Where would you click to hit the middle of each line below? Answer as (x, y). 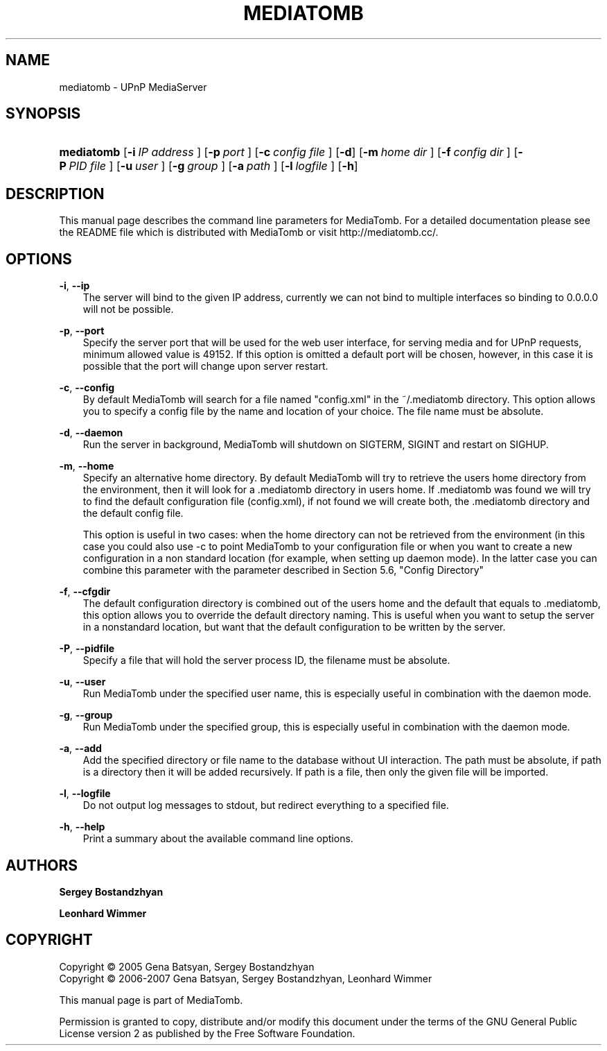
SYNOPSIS (43, 114)
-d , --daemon (91, 433)
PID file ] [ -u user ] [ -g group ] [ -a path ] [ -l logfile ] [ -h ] (213, 166)
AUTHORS (42, 865)
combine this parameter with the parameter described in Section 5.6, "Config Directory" (283, 570)
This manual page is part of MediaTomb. (151, 1000)
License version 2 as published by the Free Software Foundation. (207, 1033)
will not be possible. (128, 309)
